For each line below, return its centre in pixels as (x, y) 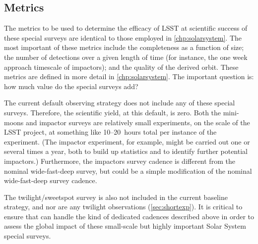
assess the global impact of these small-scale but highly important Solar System (125, 226)
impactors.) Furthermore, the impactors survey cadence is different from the (120, 161)
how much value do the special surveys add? (71, 86)
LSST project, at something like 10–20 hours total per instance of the (110, 132)
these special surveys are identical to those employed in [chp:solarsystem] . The (123, 37)
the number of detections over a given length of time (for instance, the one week (126, 57)
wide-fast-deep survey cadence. (51, 180)
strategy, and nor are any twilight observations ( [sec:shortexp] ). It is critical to (123, 207)
